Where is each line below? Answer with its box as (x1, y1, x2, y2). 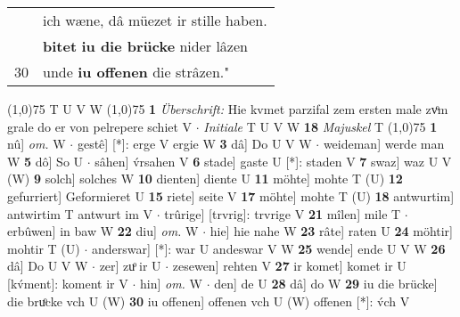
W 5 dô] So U (7, 151, 84, 170)
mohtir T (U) (7, 239, 80, 257)
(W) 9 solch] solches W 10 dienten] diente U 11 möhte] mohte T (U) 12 (7, 169, 403, 188)
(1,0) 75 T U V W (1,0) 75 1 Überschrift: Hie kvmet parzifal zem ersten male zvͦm (7, 100, 448, 118)
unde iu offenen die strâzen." (43, 61, 230, 82)
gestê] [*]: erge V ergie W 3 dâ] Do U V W (77, 134, 312, 153)
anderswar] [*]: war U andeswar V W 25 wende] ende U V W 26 (91, 239, 446, 257)
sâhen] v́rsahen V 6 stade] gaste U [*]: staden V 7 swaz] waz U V (94, 151, 452, 170)
